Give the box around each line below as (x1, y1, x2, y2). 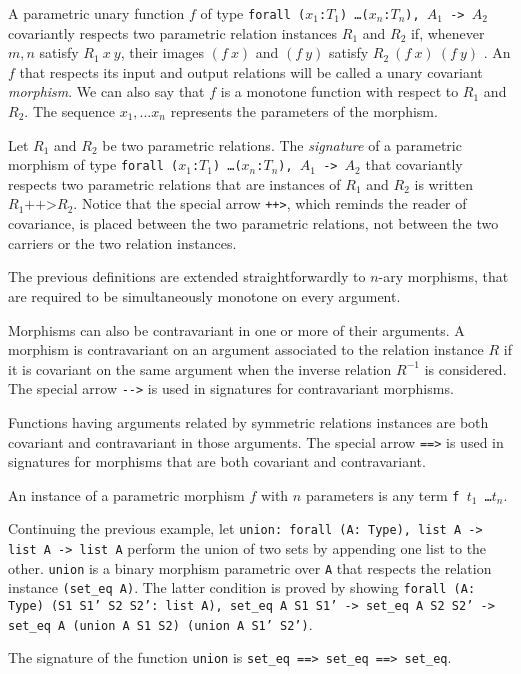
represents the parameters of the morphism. (170, 101, 438, 122)
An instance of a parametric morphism (8, 484, 245, 505)
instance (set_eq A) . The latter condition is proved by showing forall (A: (8, 577, 476, 598)
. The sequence (24, 101, 115, 122)
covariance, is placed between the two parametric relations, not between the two (8, 213, 499, 234)
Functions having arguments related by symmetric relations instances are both (8, 411, 489, 432)
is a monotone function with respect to (220, 81, 459, 102)
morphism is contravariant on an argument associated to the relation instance (8, 339, 484, 360)
